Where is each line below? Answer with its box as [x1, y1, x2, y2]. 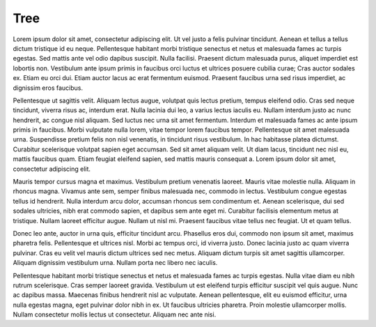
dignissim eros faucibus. [13, 84, 84, 92]
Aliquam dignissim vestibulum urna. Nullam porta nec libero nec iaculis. [13, 259, 218, 267]
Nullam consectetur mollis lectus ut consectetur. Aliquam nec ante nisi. [13, 310, 217, 319]
